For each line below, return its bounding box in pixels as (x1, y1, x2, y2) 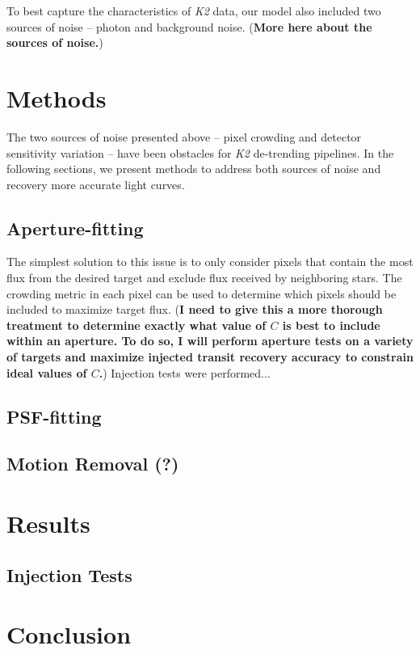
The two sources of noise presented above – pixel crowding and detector (6, 128, 362, 145)
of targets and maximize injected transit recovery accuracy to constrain (6, 348, 414, 365)
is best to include (282, 316, 380, 333)
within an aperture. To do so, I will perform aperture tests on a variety (6, 332, 414, 349)
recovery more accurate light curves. (6, 175, 185, 192)
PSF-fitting (6, 403, 102, 428)
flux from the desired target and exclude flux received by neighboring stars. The (6, 269, 402, 286)
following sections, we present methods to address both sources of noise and (6, 160, 381, 177)
